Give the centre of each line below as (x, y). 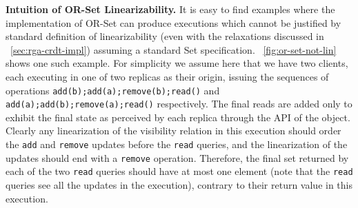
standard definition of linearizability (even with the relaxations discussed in (165, 36)
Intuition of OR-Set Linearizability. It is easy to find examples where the (170, 9)
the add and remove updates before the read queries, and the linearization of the (177, 144)
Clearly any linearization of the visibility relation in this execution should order (173, 131)
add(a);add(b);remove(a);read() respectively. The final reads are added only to (179, 104)
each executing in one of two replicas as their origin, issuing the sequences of (167, 76)
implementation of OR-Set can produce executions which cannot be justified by (173, 22)
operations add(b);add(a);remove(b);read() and (113, 90)
